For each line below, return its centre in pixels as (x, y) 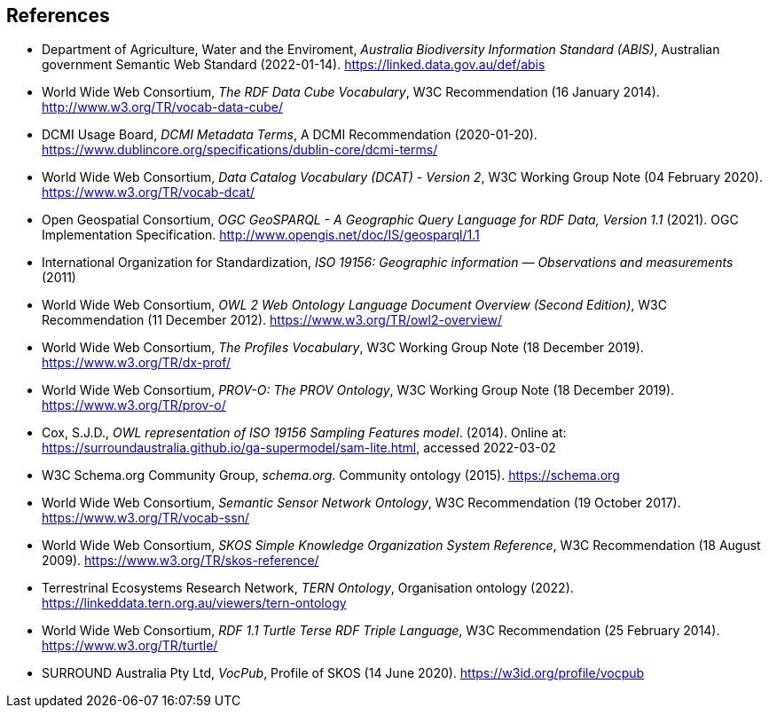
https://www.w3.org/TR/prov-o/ (134, 405)
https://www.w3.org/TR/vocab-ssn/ (145, 518)
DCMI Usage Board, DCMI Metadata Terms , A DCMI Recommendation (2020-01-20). (290, 135)
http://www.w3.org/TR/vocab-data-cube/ (162, 107)
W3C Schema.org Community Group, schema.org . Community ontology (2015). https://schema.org (331, 475)
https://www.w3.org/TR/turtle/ (130, 646)
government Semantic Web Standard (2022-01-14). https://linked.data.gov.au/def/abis (294, 65)
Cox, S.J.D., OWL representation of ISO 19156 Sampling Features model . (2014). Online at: (304, 433)
